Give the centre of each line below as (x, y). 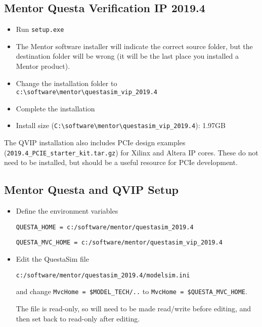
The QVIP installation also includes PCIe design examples (95, 142)
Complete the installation (55, 108)
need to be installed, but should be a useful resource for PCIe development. (121, 162)
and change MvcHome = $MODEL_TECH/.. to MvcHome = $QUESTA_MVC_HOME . (132, 291)
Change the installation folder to (67, 83)
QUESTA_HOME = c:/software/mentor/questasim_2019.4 (105, 227)
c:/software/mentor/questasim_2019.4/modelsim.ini (103, 275)
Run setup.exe (40, 29)
